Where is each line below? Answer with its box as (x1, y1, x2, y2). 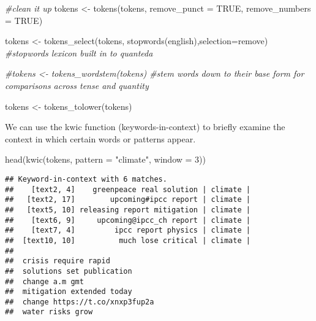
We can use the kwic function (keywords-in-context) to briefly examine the (5, 120, 285, 133)
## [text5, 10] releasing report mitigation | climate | (5, 205, 250, 214)
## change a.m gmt (5, 277, 84, 286)
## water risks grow (5, 307, 93, 317)
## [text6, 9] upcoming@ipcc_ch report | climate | (5, 215, 250, 225)
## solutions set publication (5, 266, 132, 276)
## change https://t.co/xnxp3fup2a (5, 297, 154, 306)
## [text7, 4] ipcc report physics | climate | (5, 226, 250, 235)
